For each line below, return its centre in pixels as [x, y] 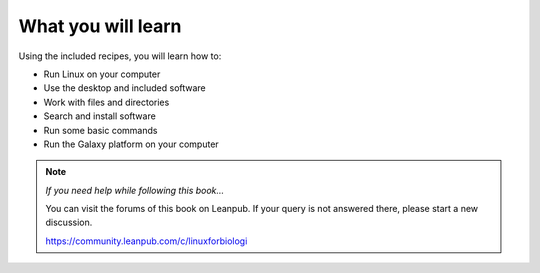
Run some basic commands [100, 130]
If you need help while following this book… [135, 190]
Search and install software [100, 116]
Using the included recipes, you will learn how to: [120, 56]
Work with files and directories [106, 102]
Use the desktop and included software [125, 88]
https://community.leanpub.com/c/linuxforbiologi [146, 241]
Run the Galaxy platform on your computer [131, 144]
